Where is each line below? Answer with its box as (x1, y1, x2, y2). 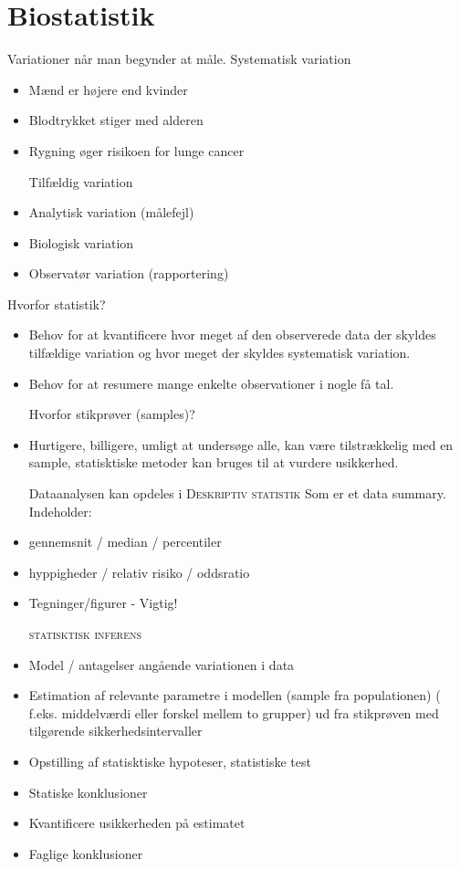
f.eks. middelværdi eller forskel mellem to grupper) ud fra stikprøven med (28, 703, 439, 722)
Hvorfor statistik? (7, 294, 106, 313)
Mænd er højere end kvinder (28, 79, 188, 99)
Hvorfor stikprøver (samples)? (28, 404, 195, 424)
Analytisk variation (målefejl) (28, 203, 194, 222)
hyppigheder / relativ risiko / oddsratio (28, 562, 250, 581)
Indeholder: (28, 501, 92, 520)
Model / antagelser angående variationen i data (28, 654, 295, 674)
